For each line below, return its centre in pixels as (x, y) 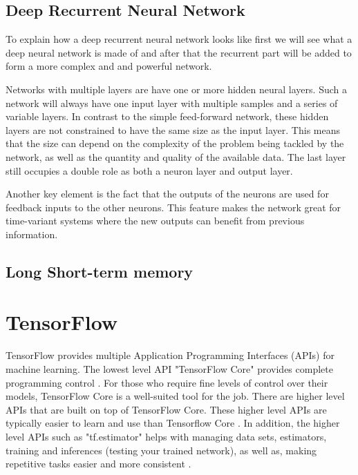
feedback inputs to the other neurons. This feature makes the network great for (173, 207)
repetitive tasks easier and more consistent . (98, 464)
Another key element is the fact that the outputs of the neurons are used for (167, 194)
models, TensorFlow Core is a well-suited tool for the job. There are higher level (175, 396)
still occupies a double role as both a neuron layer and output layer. (149, 170)
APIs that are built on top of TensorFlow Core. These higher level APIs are (166, 409)
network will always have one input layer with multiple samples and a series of (172, 103)
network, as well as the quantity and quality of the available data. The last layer (176, 156)
